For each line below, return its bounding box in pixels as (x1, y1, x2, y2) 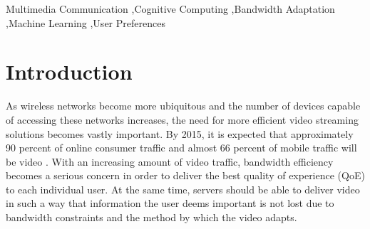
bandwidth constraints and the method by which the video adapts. (6, 210, 297, 225)
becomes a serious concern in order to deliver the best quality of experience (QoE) (6, 168, 365, 183)
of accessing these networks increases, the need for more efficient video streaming (6, 112, 359, 127)
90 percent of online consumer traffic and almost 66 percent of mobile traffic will (6, 140, 357, 155)
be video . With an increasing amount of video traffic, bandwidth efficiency (6, 154, 334, 169)
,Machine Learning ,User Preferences (6, 15, 165, 30)
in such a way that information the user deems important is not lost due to (6, 196, 334, 211)
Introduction (6, 57, 133, 86)
